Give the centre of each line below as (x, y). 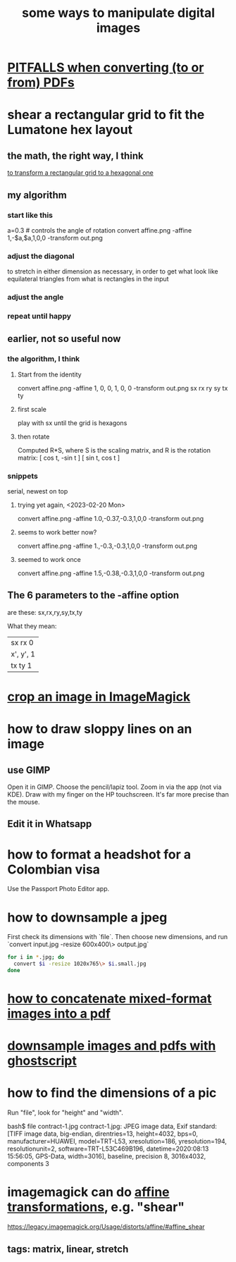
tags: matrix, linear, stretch (68, 1249)
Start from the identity (50, 374)
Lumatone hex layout (70, 130)
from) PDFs (41, 83)
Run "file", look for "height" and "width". (65, 1113)
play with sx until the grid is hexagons (72, 423)
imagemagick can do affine (89, 1192)
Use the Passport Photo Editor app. (58, 889)
